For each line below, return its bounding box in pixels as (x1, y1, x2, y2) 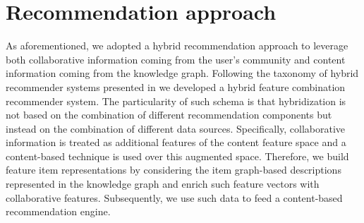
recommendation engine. (6, 204, 111, 219)
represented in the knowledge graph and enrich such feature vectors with (6, 176, 320, 191)
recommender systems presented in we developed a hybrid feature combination (6, 79, 346, 94)
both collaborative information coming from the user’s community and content (6, 52, 346, 66)
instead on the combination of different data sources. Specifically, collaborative (6, 121, 346, 135)
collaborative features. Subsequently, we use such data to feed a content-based (6, 190, 343, 205)
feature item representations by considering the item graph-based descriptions (6, 162, 341, 177)
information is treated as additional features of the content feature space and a (6, 135, 346, 150)
